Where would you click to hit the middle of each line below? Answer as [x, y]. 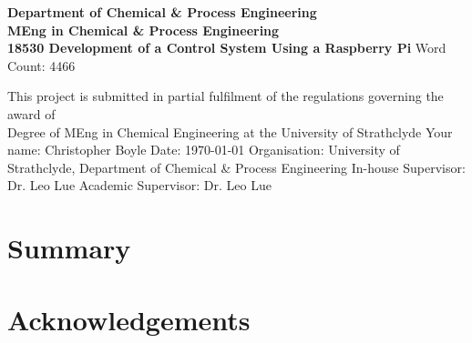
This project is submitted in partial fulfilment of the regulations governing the [226, 96]
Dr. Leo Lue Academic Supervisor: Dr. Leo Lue [139, 185]
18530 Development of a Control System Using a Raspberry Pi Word [227, 48]
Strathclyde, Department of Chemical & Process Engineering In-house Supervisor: [236, 167]
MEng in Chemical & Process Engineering [144, 30]
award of [31, 113]
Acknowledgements [129, 319]
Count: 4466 [41, 65]
